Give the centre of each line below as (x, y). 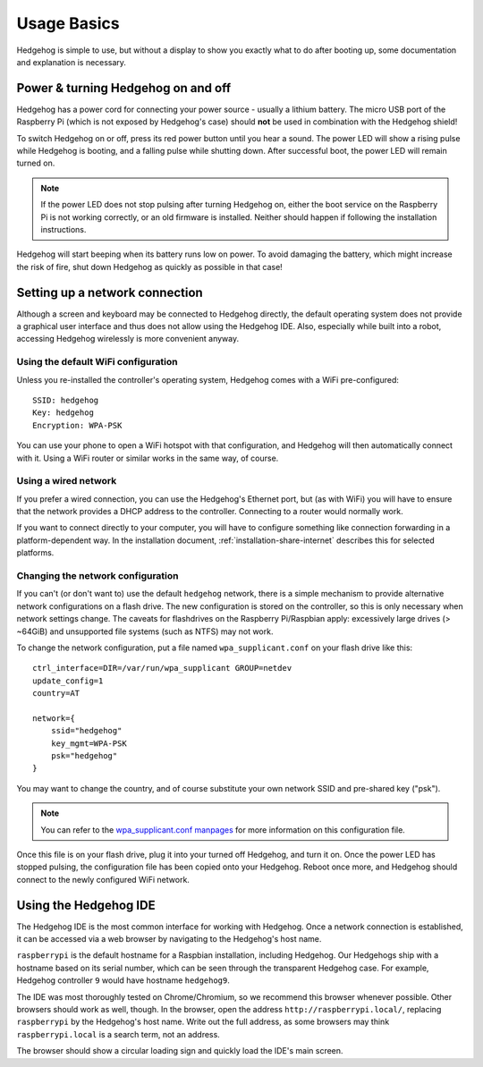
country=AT (56, 694)
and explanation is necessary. (72, 62)
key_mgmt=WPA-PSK (89, 743)
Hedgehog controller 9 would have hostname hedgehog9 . (123, 980)
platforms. (35, 553)
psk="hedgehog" (84, 756)
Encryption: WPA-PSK (77, 425)
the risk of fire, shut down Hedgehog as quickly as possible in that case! (150, 267)
